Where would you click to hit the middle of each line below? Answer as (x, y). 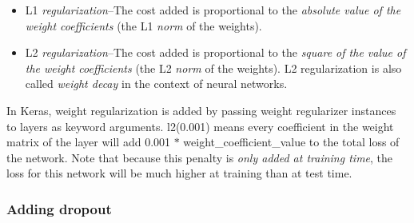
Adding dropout (59, 208)
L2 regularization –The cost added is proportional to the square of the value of (215, 52)
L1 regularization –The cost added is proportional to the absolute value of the (213, 10)
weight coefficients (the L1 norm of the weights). (143, 25)
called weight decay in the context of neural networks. (156, 84)
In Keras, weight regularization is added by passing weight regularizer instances (201, 110)
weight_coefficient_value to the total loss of (291, 142)
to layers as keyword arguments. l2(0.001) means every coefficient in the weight (200, 126)
